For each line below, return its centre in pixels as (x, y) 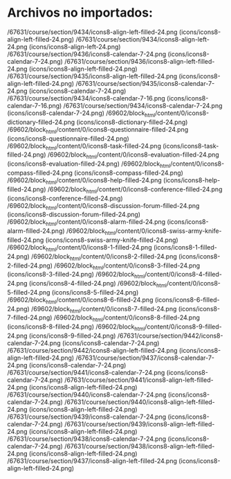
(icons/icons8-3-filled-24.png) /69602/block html (76, 275)
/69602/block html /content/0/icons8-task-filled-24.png (84, 147)
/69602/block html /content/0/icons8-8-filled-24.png (127, 319)
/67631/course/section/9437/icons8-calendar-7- (145, 358)
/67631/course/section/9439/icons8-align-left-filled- (140, 424)
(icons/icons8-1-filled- (185, 247)
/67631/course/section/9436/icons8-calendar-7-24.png (87, 54)
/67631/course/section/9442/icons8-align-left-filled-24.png (92, 351)
